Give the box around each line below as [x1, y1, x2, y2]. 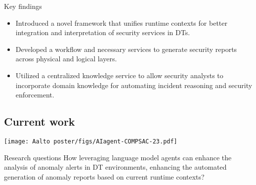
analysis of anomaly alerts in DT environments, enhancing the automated [4, 162, 227, 172]
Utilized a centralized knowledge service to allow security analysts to [15, 70, 223, 80]
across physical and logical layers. [15, 53, 117, 64]
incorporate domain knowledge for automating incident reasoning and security [15, 80, 253, 90]
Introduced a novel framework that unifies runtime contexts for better [15, 17, 227, 28]
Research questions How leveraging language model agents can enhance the [4, 152, 232, 162]
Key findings [4, 1, 42, 11]
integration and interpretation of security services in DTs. [15, 27, 190, 38]
